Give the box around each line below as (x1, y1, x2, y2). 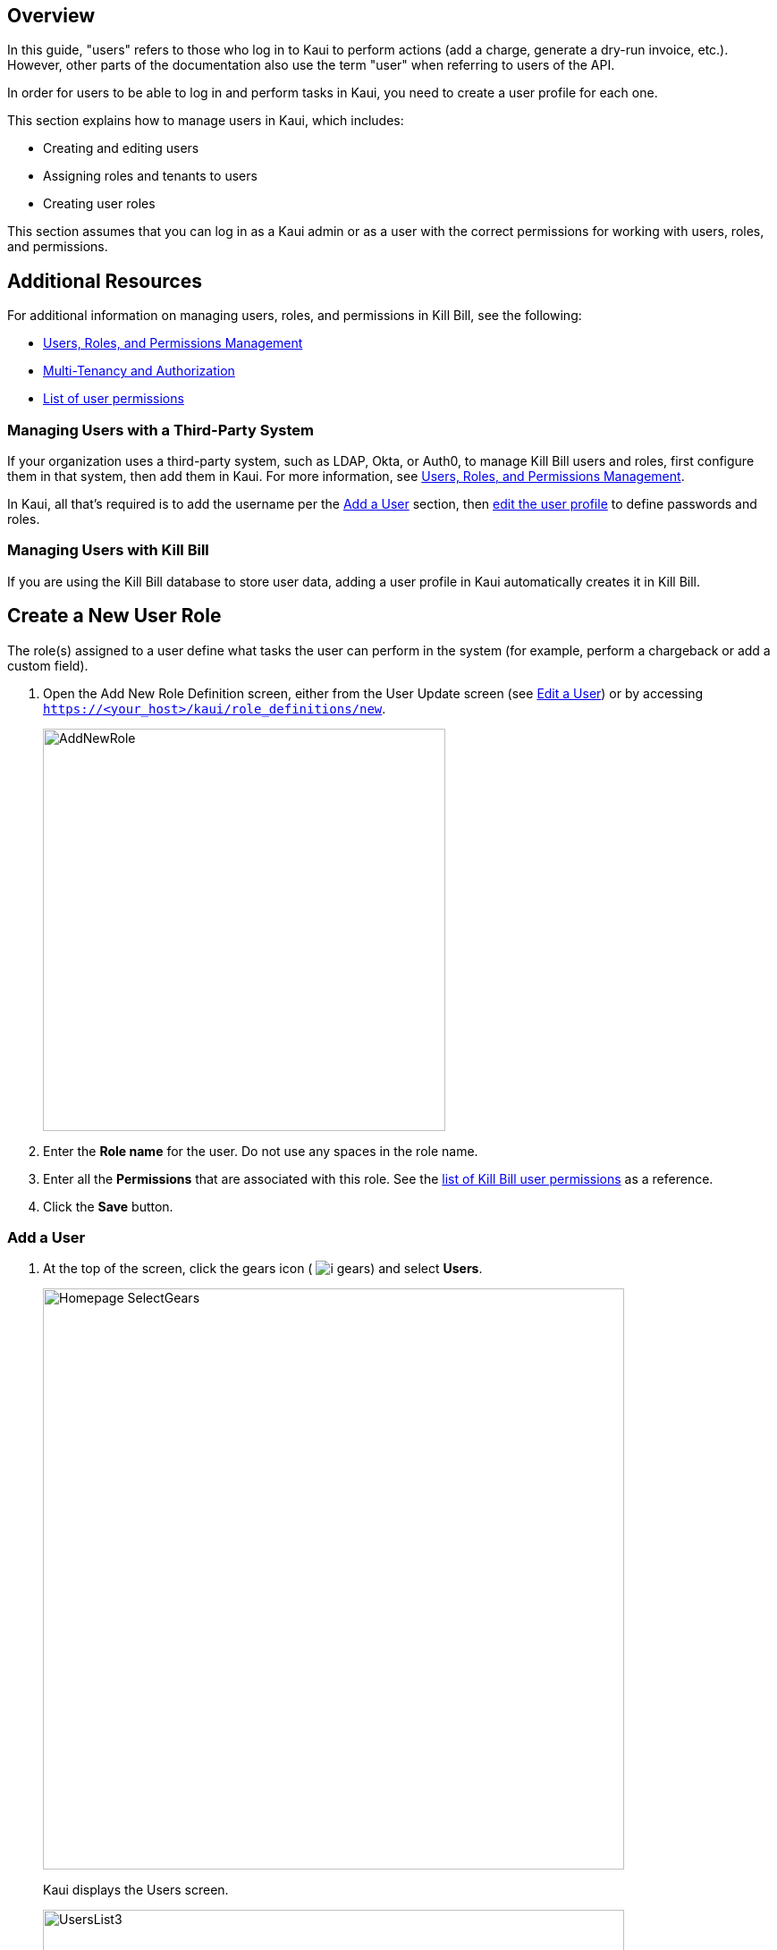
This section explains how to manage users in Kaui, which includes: (7, 113, 404, 129)
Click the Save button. (43, 1198, 173, 1214)
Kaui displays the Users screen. (43, 1882, 229, 1898)
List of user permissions (43, 391, 184, 407)
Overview (7, 4, 96, 27)
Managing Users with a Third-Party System (7, 420, 314, 439)
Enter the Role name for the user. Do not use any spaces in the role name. (43, 1143, 478, 1159)
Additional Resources (7, 269, 202, 292)
